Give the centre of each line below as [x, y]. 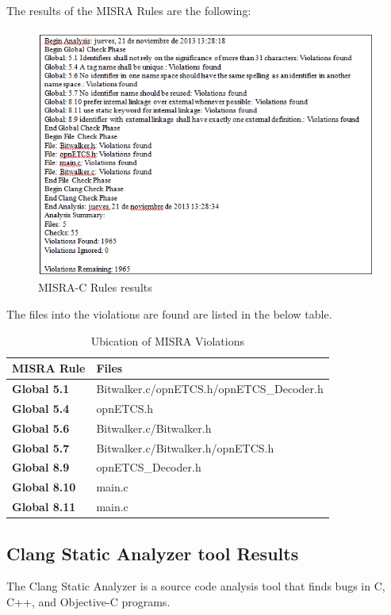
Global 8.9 [41, 467]
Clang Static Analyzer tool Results [153, 553]
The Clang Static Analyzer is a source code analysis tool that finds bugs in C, [196, 586]
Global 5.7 [41, 447]
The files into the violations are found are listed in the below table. [169, 313]
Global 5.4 [41, 408]
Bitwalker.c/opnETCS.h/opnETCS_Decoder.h [210, 388]
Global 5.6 [41, 428]
